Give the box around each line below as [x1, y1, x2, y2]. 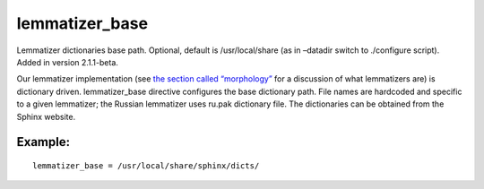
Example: [16, 134, 71, 150]
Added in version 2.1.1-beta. [16, 56, 118, 67]
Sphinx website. [16, 111, 76, 122]
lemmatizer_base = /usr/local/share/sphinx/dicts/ [32, 160, 260, 170]
